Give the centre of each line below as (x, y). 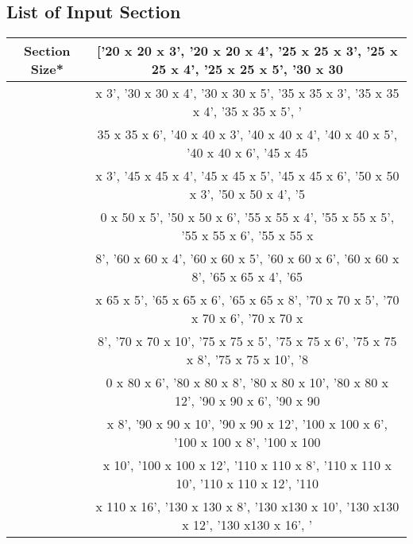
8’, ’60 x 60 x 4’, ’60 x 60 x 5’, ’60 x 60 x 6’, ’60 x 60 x (247, 258)
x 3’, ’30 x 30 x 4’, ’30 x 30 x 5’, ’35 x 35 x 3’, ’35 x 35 (247, 93)
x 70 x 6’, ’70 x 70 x (247, 318)
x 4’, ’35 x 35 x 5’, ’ (247, 111)
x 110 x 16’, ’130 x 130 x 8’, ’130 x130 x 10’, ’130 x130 (247, 507)
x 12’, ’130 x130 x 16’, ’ (247, 525)
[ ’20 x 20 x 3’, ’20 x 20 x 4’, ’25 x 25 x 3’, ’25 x (247, 51)
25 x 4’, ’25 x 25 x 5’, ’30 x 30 (247, 69)
